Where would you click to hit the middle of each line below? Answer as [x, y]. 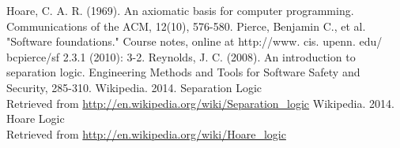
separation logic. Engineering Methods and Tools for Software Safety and [183, 72]
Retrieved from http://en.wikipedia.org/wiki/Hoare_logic [146, 133]
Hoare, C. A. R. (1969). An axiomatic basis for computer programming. [180, 10]
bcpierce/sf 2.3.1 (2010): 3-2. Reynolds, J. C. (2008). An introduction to [181, 56]
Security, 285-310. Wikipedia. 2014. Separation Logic [134, 87]
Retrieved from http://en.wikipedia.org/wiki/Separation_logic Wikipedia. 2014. [200, 103]
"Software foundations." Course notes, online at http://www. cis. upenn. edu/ [194, 41]
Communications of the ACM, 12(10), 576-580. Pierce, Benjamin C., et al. [186, 26]
